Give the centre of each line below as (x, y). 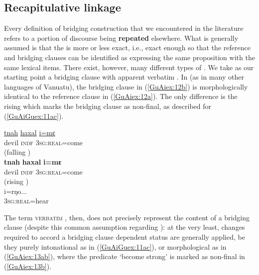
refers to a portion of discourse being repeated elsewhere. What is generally (121, 38)
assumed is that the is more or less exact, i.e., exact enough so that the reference (127, 47)
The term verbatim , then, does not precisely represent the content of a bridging (127, 217)
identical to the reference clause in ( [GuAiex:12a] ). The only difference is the (121, 96)
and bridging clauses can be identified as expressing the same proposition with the (129, 57)
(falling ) (17, 152)
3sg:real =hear (26, 201)
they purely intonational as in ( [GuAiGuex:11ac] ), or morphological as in (115, 246)
